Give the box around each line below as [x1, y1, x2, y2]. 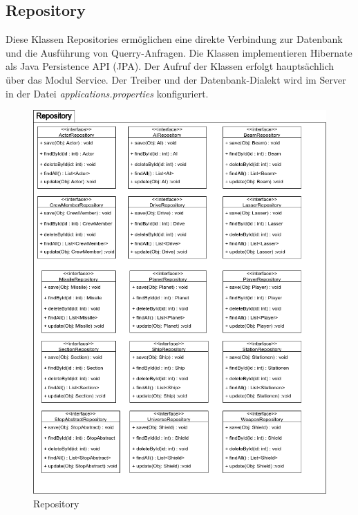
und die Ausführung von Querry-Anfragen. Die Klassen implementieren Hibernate [6, 45, 352, 59]
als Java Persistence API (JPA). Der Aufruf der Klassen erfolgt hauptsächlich [6, 59, 335, 73]
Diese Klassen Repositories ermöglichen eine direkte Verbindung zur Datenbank [6, 32, 343, 46]
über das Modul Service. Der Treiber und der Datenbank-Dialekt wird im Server [6, 72, 346, 86]
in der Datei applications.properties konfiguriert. [6, 86, 209, 100]
